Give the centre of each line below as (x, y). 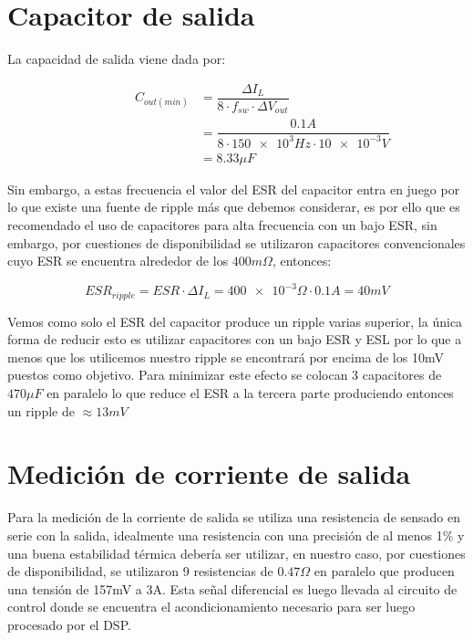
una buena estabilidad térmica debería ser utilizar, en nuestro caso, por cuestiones (236, 553)
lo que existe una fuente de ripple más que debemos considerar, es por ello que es (234, 207)
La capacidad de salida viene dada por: (117, 59)
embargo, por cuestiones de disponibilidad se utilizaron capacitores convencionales (236, 242)
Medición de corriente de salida (209, 473)
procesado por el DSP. (69, 624)
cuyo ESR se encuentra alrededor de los (118, 261)
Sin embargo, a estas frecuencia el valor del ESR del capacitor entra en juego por (234, 189)
